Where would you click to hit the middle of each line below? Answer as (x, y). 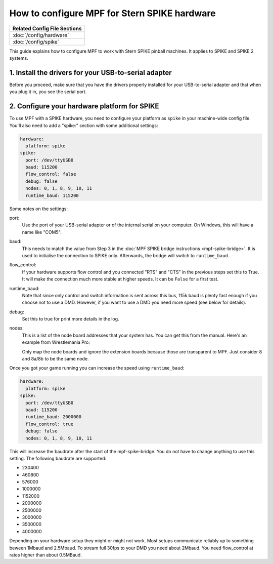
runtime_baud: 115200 (52, 195)
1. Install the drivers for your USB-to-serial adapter (90, 73)
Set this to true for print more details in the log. (71, 319)
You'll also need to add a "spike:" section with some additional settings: (84, 125)
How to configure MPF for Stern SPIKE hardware (112, 13)
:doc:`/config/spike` (36, 42)
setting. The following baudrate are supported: (58, 458)
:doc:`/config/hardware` (41, 35)
